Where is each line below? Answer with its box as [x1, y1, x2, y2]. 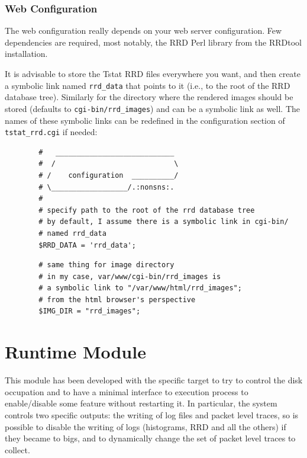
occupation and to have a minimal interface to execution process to [5, 385, 248, 398]
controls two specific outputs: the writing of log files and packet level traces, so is [5, 408, 299, 421]
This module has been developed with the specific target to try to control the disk [5, 374, 303, 386]
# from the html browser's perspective [38, 295, 196, 304]
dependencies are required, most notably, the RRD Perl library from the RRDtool [5, 36, 302, 48]
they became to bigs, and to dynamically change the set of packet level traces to [5, 432, 296, 444]
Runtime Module [5, 340, 146, 364]
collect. [5, 443, 30, 456]
